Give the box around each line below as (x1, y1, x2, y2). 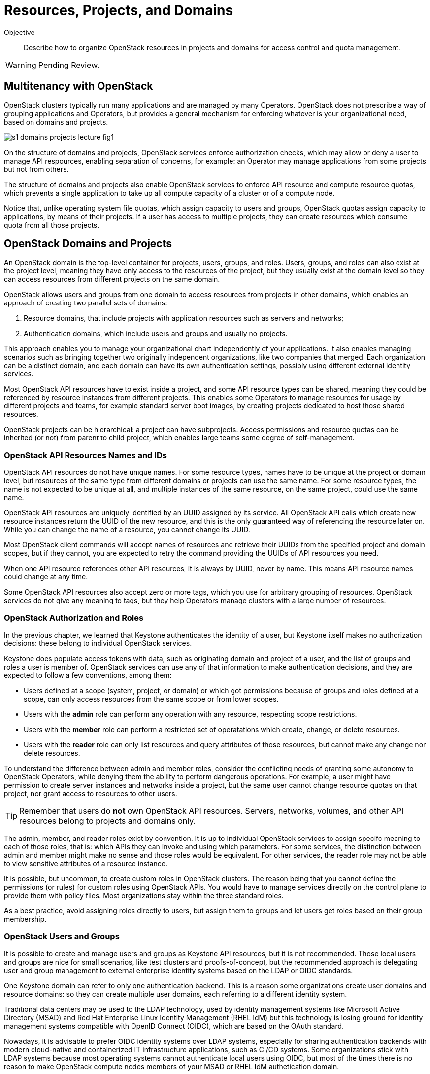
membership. (4, 914, 47, 923)
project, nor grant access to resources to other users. (4, 789, 177, 798)
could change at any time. (4, 572, 88, 581)
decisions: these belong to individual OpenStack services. (4, 638, 192, 647)
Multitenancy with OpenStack (4, 80, 153, 93)
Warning (5, 60, 36, 70)
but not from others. (4, 165, 69, 173)
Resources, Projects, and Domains (4, 2, 233, 19)
